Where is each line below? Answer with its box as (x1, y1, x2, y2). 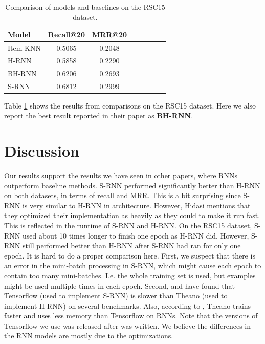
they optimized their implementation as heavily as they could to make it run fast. (4, 210, 260, 221)
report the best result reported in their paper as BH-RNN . (4, 110, 193, 121)
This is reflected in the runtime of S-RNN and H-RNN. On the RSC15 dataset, (4, 220, 252, 230)
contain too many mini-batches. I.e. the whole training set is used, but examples (4, 270, 256, 281)
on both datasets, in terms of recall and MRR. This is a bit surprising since (4, 190, 241, 201)
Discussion (4, 140, 79, 161)
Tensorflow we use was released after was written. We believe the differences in (4, 320, 251, 331)
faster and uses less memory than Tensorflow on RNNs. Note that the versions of (4, 310, 258, 321)
